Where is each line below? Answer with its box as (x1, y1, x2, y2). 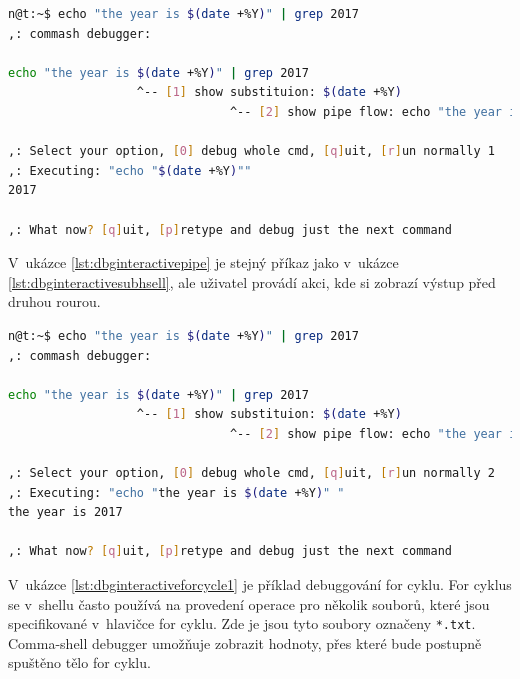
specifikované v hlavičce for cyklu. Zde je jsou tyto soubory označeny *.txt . (8, 613, 476, 634)
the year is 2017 (8, 505, 123, 520)
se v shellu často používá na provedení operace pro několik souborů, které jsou (8, 593, 490, 614)
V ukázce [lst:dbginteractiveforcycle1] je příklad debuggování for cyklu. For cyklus (8, 574, 512, 595)
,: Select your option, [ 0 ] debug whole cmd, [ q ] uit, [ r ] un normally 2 (8, 466, 495, 481)
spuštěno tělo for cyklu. (8, 652, 151, 673)
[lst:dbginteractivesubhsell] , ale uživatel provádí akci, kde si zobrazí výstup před (8, 271, 496, 292)
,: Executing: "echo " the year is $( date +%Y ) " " (8, 485, 345, 500)
